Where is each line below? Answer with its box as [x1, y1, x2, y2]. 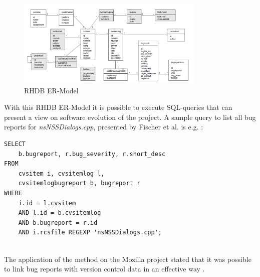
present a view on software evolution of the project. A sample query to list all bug [4, 111, 256, 122]
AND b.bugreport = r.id [18, 219, 98, 226]
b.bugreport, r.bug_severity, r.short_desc [18, 150, 166, 158]
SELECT [4, 140, 26, 148]
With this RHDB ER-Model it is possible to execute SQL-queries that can [4, 102, 232, 112]
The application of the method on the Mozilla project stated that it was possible [4, 253, 251, 264]
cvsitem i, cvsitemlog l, [18, 170, 105, 177]
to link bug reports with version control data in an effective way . [4, 263, 205, 274]
